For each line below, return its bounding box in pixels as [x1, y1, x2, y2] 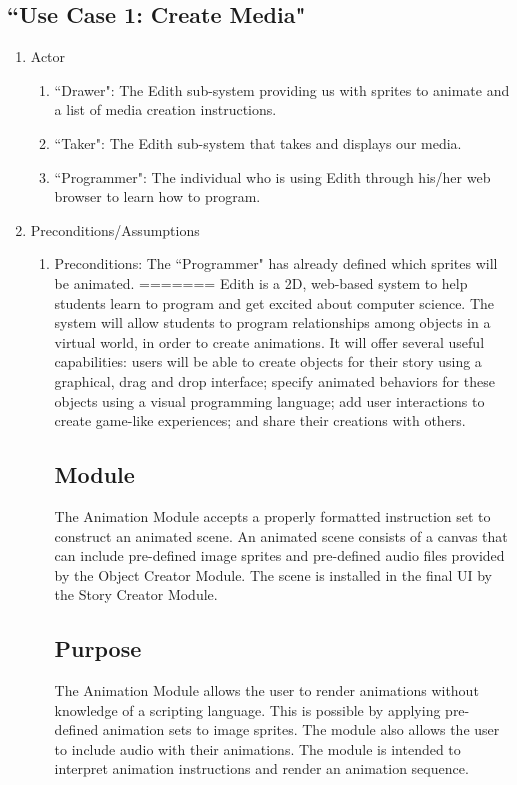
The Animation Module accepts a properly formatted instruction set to [54, 505, 491, 526]
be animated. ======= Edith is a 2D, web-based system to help [54, 272, 468, 293]
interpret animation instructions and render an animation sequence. [54, 758, 469, 779]
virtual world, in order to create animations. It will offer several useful [54, 331, 485, 352]
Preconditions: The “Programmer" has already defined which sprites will [54, 253, 498, 274]
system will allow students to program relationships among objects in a [54, 312, 491, 333]
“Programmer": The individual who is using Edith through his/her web [54, 166, 491, 187]
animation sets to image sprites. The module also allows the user [102, 719, 500, 740]
